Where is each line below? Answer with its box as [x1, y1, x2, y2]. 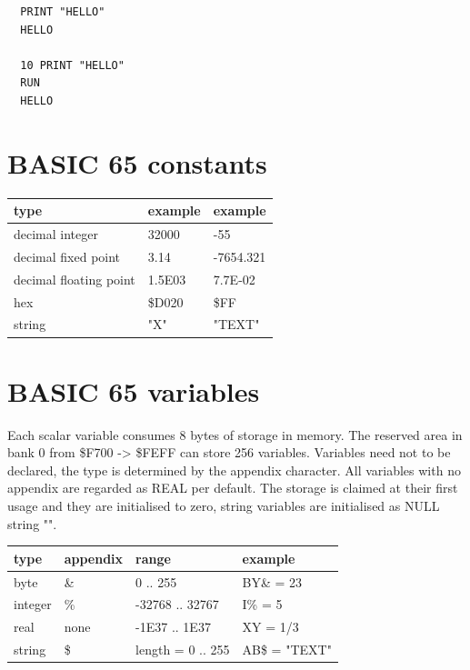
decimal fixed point [14, 246, 121, 265]
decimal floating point [14, 269, 135, 288]
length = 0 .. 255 [135, 640, 230, 659]
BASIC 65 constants [7, 144, 267, 181]
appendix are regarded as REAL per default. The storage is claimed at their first [7, 478, 458, 497]
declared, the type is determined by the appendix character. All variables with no [7, 460, 461, 479]
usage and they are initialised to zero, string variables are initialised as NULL [7, 496, 440, 515]
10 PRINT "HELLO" [20, 58, 125, 72]
